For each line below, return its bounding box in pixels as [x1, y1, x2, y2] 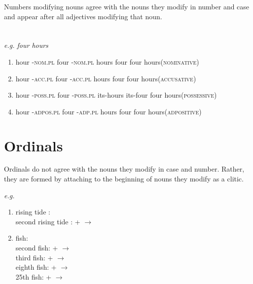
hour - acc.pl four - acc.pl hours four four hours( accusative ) [15, 73, 196, 83]
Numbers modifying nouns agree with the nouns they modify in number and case [4, 1, 250, 11]
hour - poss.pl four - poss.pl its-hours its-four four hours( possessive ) [15, 90, 217, 100]
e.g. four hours [4, 40, 48, 50]
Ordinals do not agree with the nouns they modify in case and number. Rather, [4, 164, 245, 174]
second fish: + [15, 243, 58, 253]
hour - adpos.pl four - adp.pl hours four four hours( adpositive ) [15, 106, 202, 116]
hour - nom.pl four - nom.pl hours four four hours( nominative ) [15, 56, 199, 67]
